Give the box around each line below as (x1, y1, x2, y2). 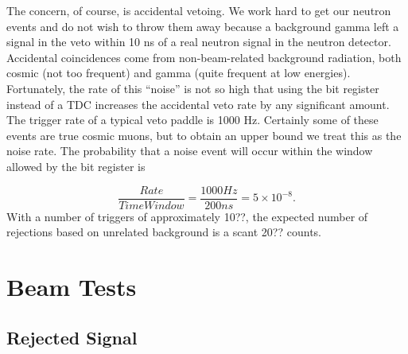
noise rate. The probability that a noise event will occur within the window (6, 142, 373, 159)
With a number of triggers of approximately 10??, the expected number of (6, 208, 368, 224)
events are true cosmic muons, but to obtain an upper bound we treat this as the (6, 126, 402, 143)
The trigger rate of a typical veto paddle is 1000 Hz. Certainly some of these (6, 111, 379, 128)
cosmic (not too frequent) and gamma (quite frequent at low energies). (6, 64, 351, 81)
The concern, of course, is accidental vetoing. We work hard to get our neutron (6, 2, 391, 18)
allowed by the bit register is (6, 158, 146, 174)
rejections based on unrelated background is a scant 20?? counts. (6, 224, 321, 240)
